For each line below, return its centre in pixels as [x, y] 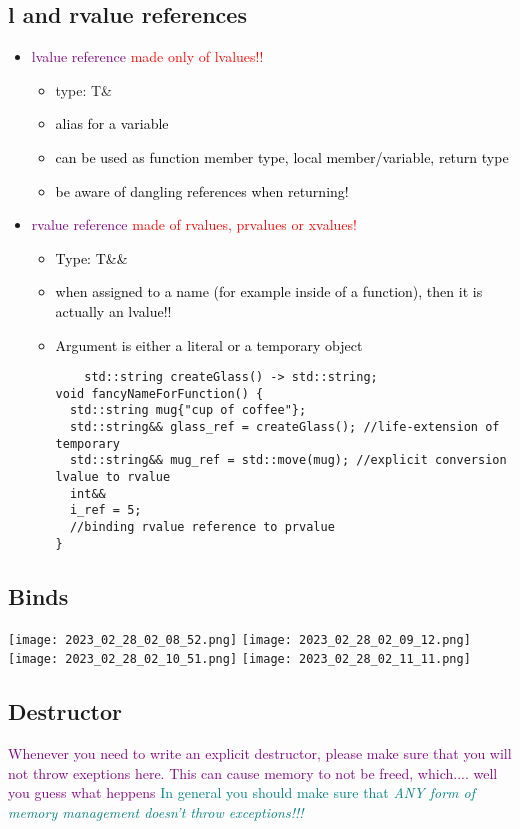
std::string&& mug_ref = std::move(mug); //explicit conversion [288, 460]
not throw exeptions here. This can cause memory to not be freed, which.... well [253, 772]
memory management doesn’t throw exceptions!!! [156, 811]
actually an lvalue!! [113, 310]
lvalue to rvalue [113, 477]
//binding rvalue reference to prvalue [202, 527]
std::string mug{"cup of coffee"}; [188, 410]
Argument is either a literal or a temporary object [209, 344]
